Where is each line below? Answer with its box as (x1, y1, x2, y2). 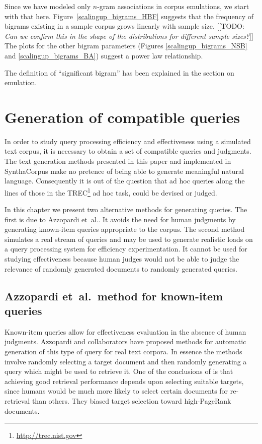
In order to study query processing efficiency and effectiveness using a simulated (5, 136, 251, 146)
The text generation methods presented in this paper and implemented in (5, 156, 231, 166)
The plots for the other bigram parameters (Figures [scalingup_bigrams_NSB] (5, 40, 247, 51)
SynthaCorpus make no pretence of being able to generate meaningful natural (5, 165, 244, 176)
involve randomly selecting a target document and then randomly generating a (5, 356, 247, 366)
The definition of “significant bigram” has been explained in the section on (5, 67, 234, 78)
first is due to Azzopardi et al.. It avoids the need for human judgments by (5, 214, 236, 224)
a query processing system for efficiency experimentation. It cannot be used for (5, 243, 247, 254)
